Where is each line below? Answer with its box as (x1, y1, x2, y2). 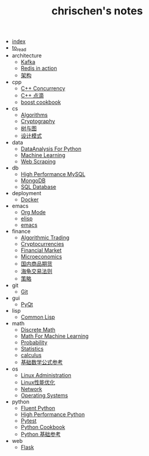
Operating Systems (20, 392, 69, 399)
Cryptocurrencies (20, 240, 64, 247)
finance (11, 227, 31, 235)
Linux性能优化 (20, 378, 55, 386)
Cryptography (20, 118, 55, 125)
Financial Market (20, 247, 62, 254)
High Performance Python (20, 411, 85, 418)
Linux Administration (20, 371, 72, 378)
